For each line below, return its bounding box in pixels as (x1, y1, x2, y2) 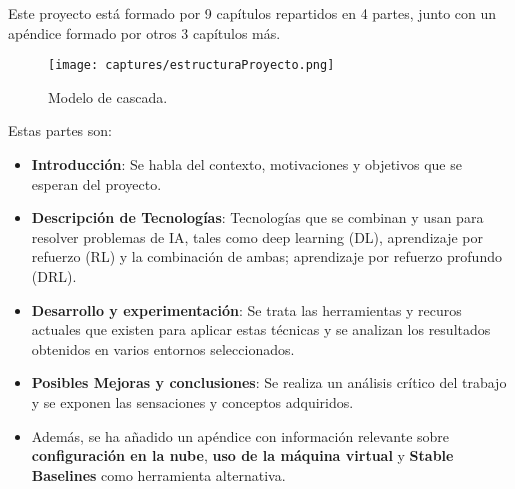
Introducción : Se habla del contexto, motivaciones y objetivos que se (31, 154, 462, 175)
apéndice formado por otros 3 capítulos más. (8, 22, 281, 43)
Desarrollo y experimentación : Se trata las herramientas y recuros (31, 299, 462, 320)
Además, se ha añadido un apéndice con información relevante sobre (31, 425, 450, 446)
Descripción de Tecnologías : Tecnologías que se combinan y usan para (31, 207, 484, 228)
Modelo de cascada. (48, 86, 168, 107)
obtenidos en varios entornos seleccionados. (31, 338, 295, 359)
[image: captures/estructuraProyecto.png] (48, 58, 335, 73)
